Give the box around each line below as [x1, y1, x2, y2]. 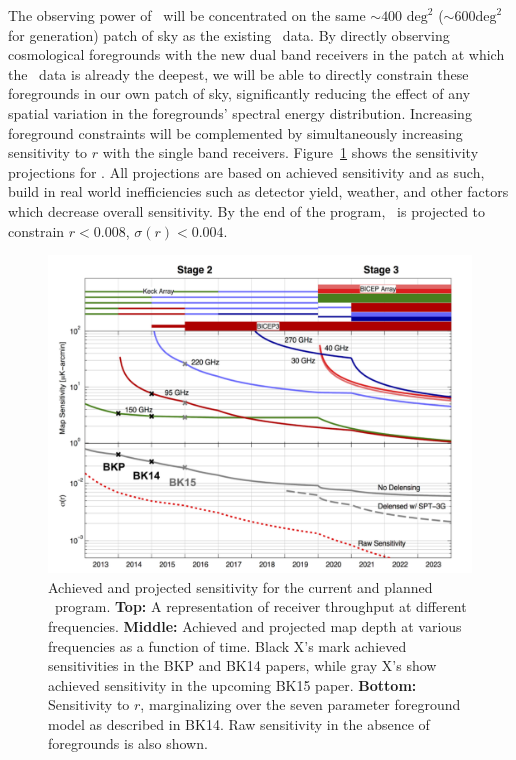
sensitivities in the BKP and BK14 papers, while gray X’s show [48, 655, 437, 676]
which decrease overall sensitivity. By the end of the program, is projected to [8, 200, 486, 221]
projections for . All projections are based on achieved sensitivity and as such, [8, 161, 485, 182]
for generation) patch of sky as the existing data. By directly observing [8, 24, 450, 45]
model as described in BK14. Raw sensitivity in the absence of [48, 713, 430, 734]
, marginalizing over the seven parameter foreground [140, 694, 461, 715]
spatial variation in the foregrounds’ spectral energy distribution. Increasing [8, 102, 472, 123]
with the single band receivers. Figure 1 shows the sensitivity [102, 142, 479, 163]
